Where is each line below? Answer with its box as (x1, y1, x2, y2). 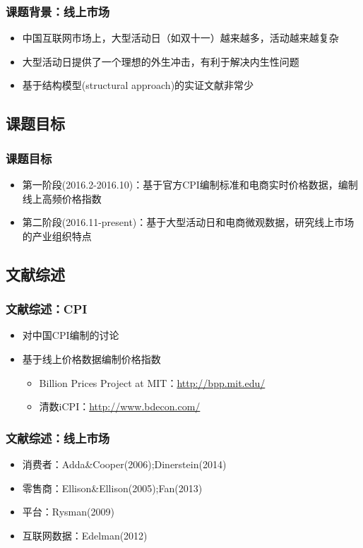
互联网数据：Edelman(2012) (22, 528, 148, 542)
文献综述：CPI (6, 300, 88, 318)
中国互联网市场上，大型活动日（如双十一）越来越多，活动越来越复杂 (22, 30, 339, 45)
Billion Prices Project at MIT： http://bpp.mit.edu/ (39, 375, 266, 390)
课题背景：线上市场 (6, 2, 110, 20)
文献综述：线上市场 (6, 429, 110, 446)
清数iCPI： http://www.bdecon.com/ (39, 399, 201, 414)
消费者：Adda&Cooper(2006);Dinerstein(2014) (22, 456, 227, 471)
